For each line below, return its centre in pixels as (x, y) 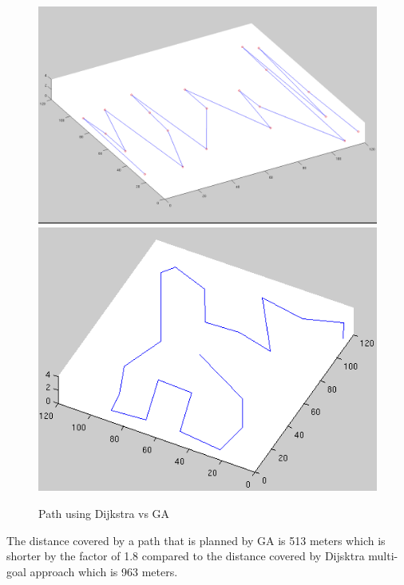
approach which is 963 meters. (104, 571)
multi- (383, 556)
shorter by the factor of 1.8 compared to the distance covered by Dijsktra (186, 556)
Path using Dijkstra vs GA (104, 513)
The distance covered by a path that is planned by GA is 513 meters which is (196, 540)
